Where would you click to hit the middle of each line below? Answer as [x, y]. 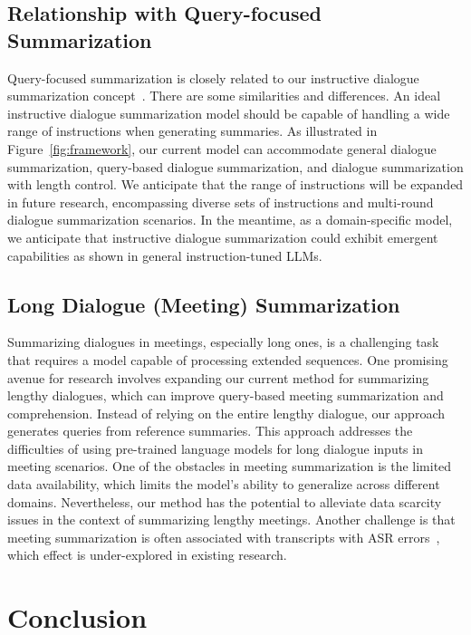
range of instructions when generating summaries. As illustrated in [192, 131]
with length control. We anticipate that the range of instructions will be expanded [235, 184]
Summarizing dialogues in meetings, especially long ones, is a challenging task [223, 342]
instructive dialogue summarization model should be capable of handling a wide [229, 113]
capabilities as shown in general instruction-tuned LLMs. [165, 255]
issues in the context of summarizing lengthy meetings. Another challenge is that [231, 520]
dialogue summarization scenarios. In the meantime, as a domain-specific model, [230, 220]
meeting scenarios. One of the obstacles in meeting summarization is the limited [230, 466]
